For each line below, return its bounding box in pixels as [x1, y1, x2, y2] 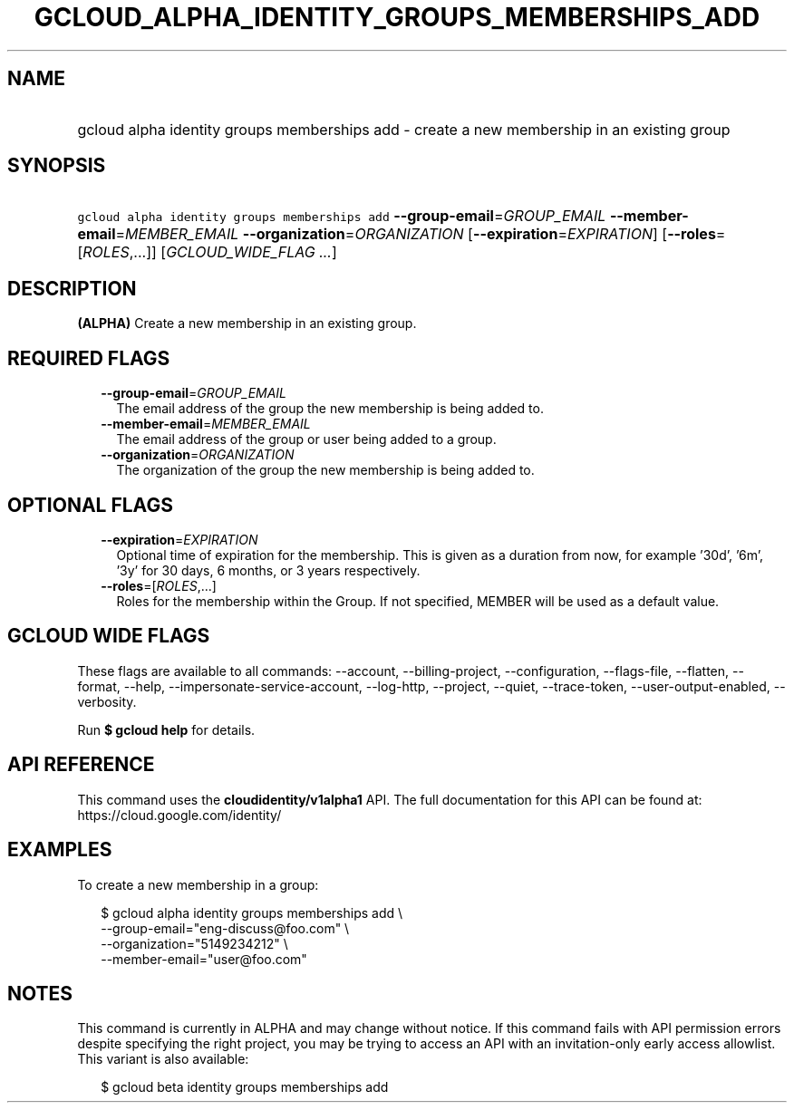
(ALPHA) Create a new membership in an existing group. [77, 315, 417, 332]
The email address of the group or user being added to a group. [116, 431, 497, 448]
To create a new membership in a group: [77, 876, 319, 893]
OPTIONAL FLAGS [7, 493, 173, 516]
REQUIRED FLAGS [7, 346, 170, 370]
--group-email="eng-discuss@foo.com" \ [101, 920, 350, 936]
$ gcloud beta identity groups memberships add [101, 1079, 389, 1096]
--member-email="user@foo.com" [101, 951, 307, 967]
